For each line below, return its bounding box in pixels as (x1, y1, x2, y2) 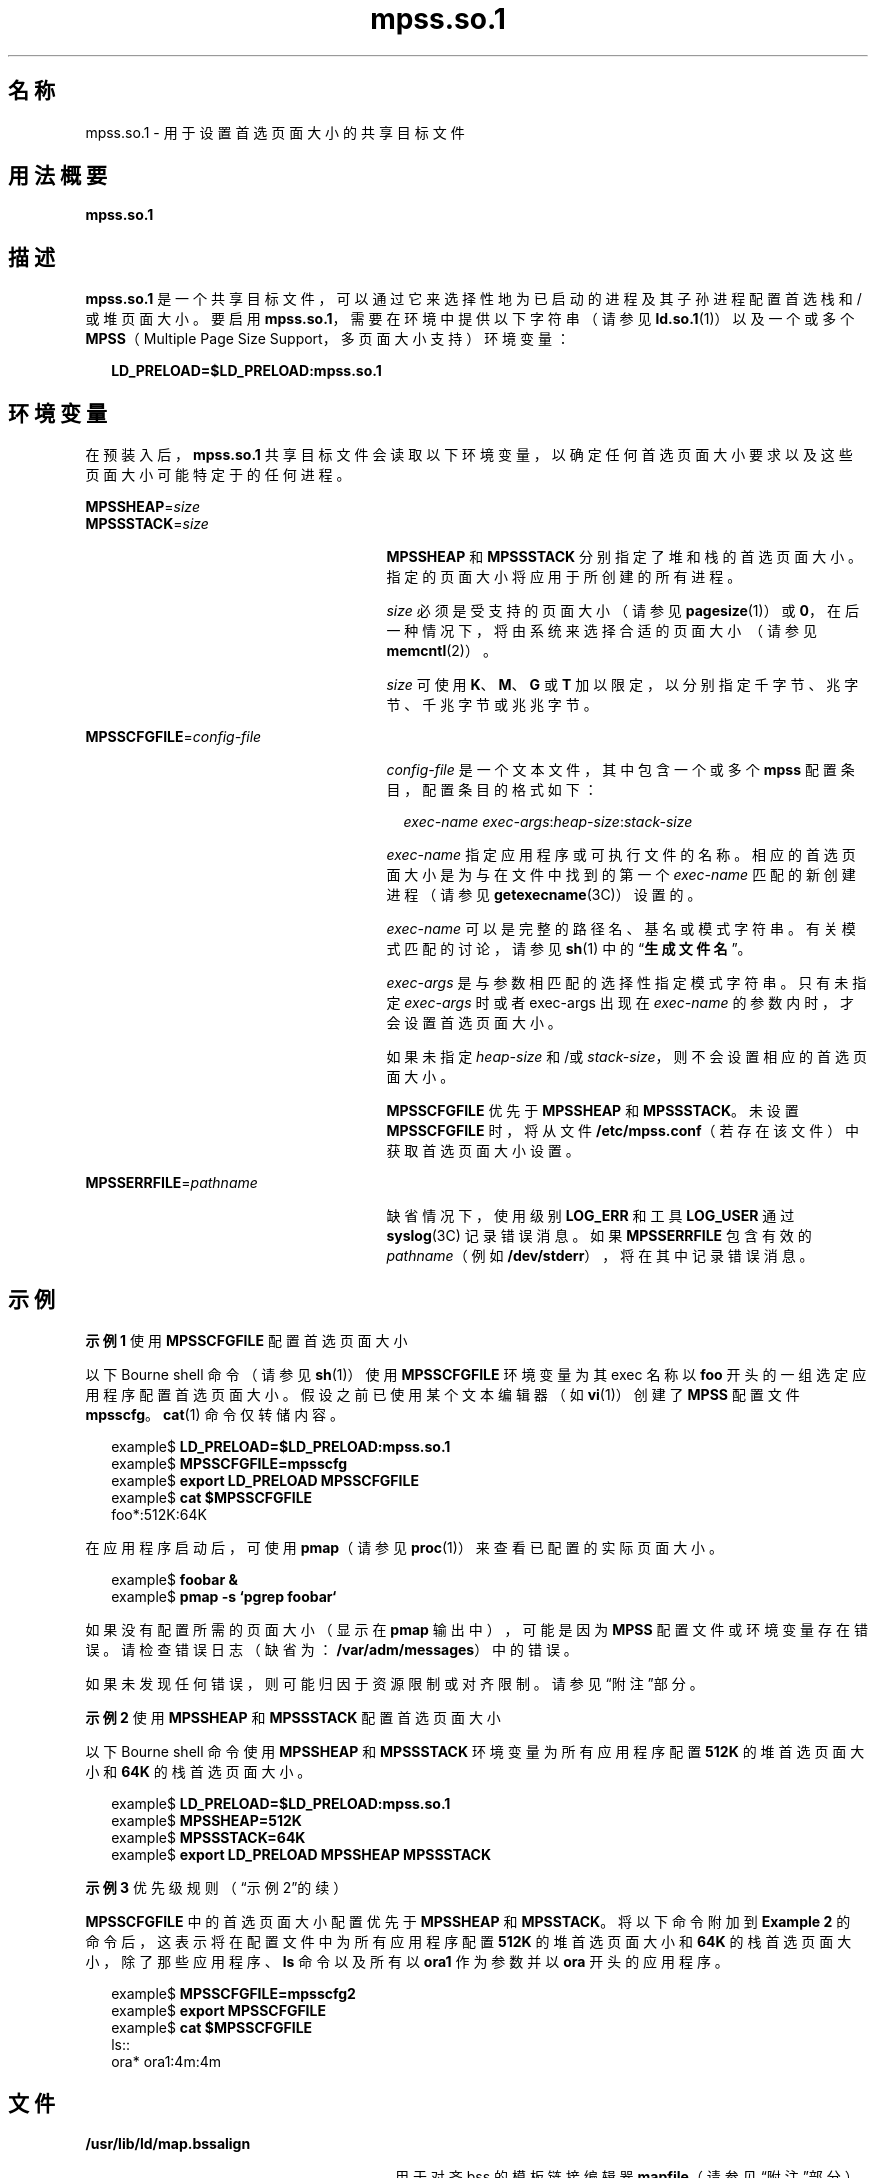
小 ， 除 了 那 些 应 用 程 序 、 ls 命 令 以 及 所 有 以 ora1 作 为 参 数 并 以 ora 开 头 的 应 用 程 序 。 (85, 1952, 729, 1970)
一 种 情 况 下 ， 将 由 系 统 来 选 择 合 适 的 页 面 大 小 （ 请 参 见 (386, 622, 817, 640)
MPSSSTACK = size (85, 515, 209, 533)
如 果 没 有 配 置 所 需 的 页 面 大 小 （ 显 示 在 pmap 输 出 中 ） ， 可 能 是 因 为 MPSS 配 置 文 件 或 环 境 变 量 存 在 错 (85, 1620, 868, 1638)
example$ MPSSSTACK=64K (111, 1828, 306, 1846)
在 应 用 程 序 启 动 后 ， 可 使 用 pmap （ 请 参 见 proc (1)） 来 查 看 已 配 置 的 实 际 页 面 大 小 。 (85, 1538, 724, 1556)
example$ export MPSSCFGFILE (111, 2001, 326, 2019)
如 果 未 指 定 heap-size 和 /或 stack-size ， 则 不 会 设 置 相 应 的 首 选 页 (386, 1048, 867, 1066)
